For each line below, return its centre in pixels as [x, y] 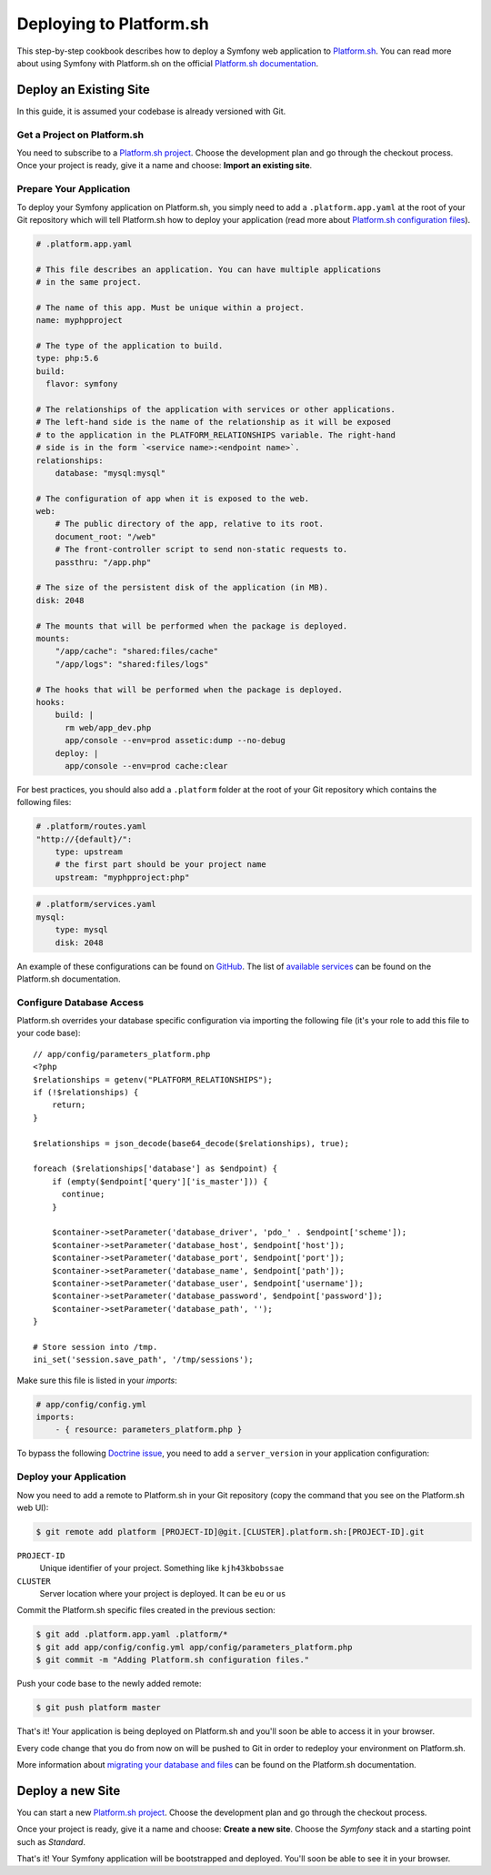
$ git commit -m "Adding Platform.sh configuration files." [173, 1660]
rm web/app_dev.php [108, 727]
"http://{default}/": [84, 839]
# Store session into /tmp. [95, 1347]
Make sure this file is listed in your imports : [97, 1380]
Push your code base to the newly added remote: [109, 1684]
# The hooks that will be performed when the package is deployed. [190, 690]
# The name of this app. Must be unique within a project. [170, 307]
